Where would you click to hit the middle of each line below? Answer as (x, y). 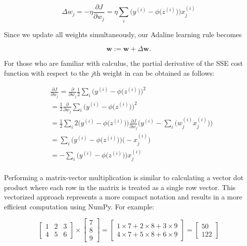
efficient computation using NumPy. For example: (79, 206)
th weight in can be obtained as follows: (154, 73)
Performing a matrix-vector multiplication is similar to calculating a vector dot (124, 177)
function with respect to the (47, 73)
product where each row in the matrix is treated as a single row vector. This (120, 187)
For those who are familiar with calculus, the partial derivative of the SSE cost (123, 63)
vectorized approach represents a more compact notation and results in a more (123, 197)
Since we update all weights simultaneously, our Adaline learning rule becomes (123, 34)
